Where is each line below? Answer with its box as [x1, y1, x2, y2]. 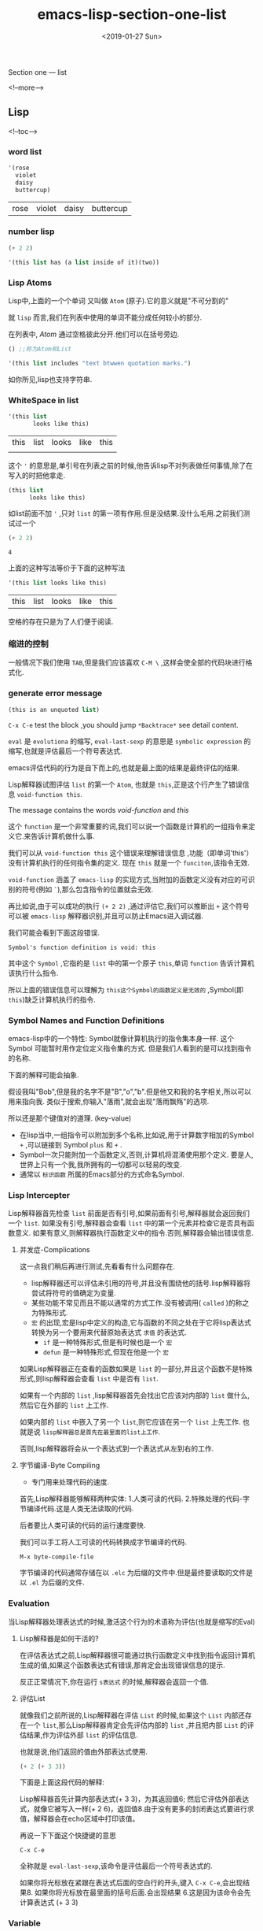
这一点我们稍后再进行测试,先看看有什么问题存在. [19, 1262, 175, 1271]
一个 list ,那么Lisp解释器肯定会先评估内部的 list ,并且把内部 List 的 [26, 1720, 247, 1729]
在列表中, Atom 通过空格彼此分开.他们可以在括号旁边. [8, 329, 180, 339]
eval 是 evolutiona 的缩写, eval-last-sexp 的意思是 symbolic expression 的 [8, 736, 251, 746]
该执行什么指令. [8, 968, 59, 977]
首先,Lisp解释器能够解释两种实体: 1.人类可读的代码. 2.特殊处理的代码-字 [19, 1494, 250, 1503]
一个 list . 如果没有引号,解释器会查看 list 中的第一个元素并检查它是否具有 [8, 1218, 248, 1228]
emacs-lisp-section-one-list [37, 6, 227, 24]
